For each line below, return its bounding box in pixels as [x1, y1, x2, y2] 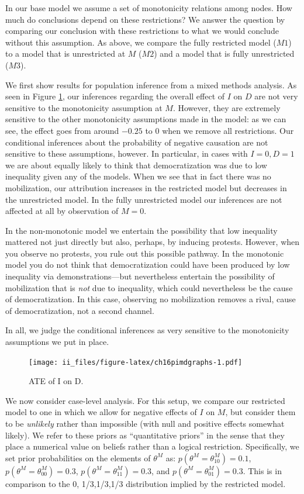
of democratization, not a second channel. [5, 304, 154, 316]
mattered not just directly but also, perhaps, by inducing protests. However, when [5, 236, 300, 248]
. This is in [243, 464, 282, 476]
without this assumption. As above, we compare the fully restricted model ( [5, 36, 277, 48]
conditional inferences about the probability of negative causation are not [5, 136, 268, 148]
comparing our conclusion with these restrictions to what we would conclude [5, 25, 279, 37]
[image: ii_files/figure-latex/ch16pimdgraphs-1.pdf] [29, 358, 243, 367]
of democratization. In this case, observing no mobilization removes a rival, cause [5, 293, 296, 305]
